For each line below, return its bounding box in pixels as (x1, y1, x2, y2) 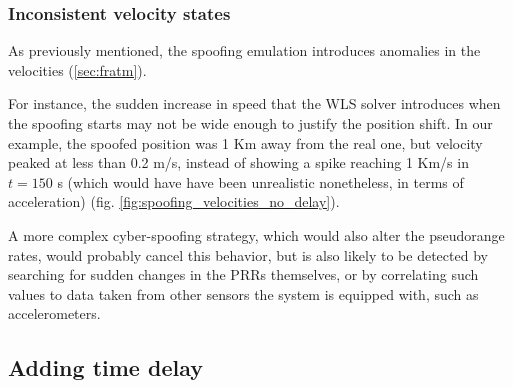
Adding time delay (8, 352, 203, 383)
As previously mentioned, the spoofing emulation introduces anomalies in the (8, 40, 481, 61)
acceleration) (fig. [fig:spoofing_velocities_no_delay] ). (8, 191, 340, 212)
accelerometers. (8, 303, 101, 324)
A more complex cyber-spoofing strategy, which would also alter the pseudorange (8, 224, 505, 245)
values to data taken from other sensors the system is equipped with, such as (8, 283, 479, 304)
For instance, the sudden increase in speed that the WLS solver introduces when (8, 93, 501, 114)
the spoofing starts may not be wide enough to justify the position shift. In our (8, 113, 493, 133)
